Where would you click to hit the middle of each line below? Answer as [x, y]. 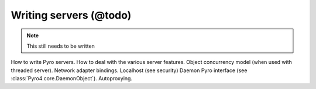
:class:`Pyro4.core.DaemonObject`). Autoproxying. [72, 79]
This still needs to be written [61, 46]
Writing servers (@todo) [71, 15]
